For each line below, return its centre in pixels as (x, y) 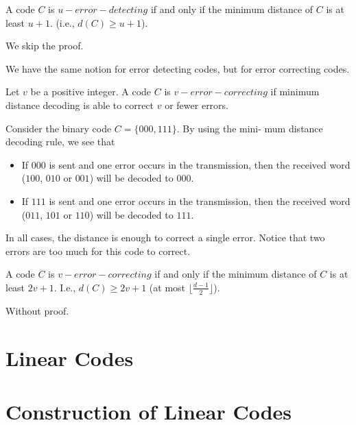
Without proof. (37, 310)
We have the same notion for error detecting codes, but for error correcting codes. (178, 68)
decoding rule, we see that (60, 142)
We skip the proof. (45, 46)
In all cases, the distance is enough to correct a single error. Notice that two (165, 238)
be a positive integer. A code (91, 92)
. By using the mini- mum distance (250, 128)
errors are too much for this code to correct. (98, 251)
